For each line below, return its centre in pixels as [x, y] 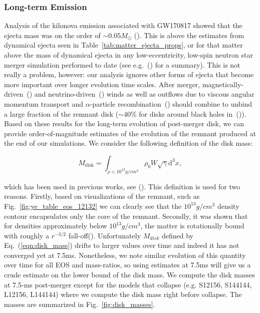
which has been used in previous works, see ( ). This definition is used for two [122, 186]
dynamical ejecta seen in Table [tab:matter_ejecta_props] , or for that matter [123, 45]
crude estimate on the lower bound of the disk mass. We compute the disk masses [129, 275]
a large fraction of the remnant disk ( [61, 113]
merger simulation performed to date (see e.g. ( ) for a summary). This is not [122, 64]
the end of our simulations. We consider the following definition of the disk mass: [128, 143]
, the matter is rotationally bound [192, 226]
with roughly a [27, 235]
